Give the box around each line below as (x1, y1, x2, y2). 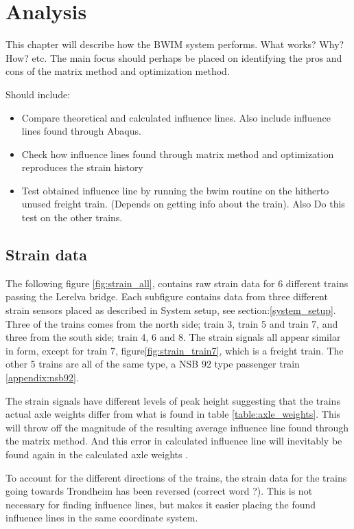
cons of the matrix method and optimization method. (5, 64, 230, 78)
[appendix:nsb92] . (5, 370, 79, 385)
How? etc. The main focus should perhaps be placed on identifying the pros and (5, 50, 342, 65)
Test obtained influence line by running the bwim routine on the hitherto (21, 183, 329, 197)
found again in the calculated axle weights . (5, 447, 189, 461)
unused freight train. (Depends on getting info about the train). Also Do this (21, 196, 345, 211)
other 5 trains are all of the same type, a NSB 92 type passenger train (5, 357, 300, 371)
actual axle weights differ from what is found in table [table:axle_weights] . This (5, 407, 341, 421)
